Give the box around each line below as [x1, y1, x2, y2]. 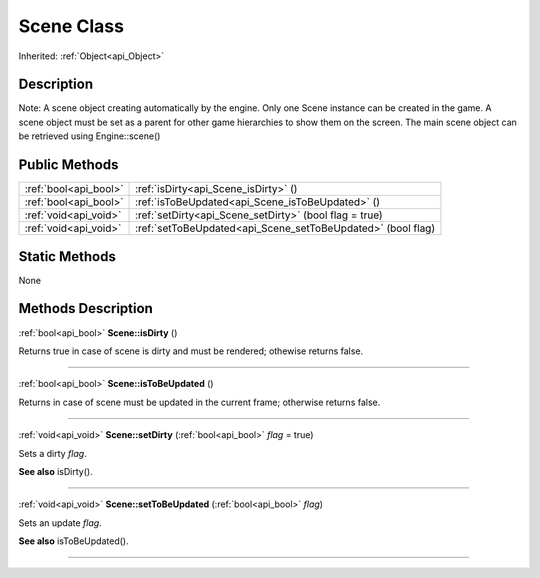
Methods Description [18, 300, 154, 317]
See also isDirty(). [18, 465, 94, 477]
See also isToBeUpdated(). [18, 535, 129, 547]
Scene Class [18, 15, 125, 37]
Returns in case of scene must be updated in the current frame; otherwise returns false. [18, 396, 381, 408]
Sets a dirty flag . [18, 447, 87, 459]
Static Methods [18, 248, 117, 265]
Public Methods [18, 156, 119, 174]
